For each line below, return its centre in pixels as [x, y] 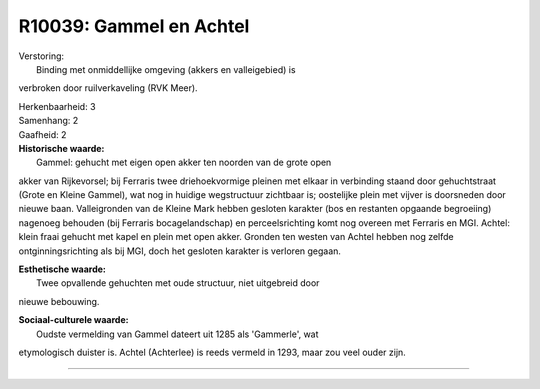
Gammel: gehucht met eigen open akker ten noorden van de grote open [184, 162]
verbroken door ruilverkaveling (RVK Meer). [108, 88]
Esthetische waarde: [62, 269]
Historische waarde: [61, 148]
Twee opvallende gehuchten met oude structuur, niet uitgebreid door [178, 283]
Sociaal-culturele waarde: [73, 320]
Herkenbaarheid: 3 [57, 106]
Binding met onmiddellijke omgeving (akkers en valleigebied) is [166, 69]
